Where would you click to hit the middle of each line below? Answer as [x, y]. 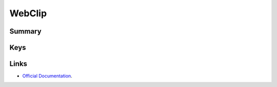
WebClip [28, 13]
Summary [25, 31]
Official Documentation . [47, 76]
